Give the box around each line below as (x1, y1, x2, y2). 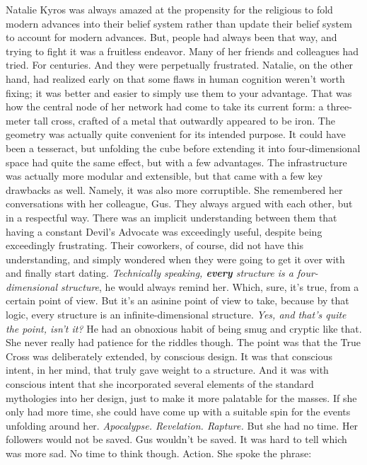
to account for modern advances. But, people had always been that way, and (6, 30, 337, 45)
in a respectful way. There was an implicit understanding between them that (6, 209, 337, 224)
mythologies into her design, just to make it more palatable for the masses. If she (6, 390, 357, 405)
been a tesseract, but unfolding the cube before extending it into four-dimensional (6, 140, 361, 155)
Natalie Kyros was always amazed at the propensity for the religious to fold (6, 2, 333, 16)
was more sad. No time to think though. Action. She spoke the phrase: (6, 446, 312, 460)
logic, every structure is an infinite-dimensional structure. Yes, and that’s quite (6, 307, 346, 322)
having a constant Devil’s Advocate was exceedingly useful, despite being (6, 224, 322, 239)
